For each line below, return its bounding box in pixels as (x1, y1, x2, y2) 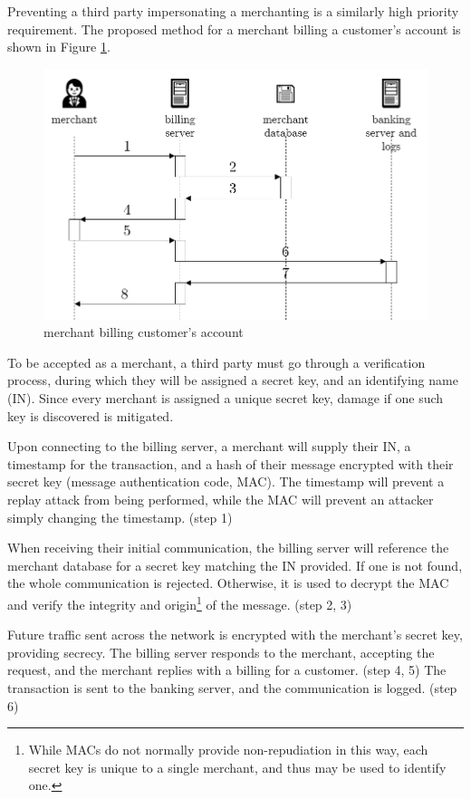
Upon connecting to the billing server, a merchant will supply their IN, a (7, 437, 411, 456)
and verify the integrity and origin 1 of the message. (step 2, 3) (7, 592, 352, 613)
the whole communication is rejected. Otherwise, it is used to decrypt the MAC (7, 573, 449, 592)
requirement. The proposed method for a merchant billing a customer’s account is (7, 19, 461, 38)
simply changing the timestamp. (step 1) (7, 507, 233, 526)
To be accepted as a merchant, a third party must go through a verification (7, 352, 426, 371)
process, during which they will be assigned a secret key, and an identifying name (7, 371, 458, 390)
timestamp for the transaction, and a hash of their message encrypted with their (7, 454, 454, 473)
